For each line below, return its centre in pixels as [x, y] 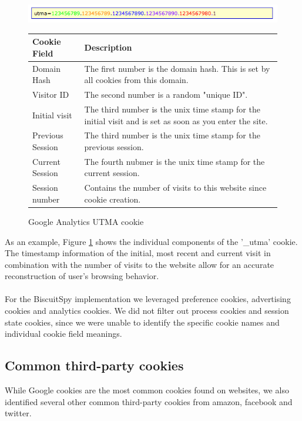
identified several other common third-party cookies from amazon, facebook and [149, 401]
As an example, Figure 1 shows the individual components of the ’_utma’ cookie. [151, 241]
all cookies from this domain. [136, 80]
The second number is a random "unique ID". [166, 95]
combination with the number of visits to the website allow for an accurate [140, 264]
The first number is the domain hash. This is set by [177, 68]
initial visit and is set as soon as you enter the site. [176, 120]
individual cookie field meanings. [63, 334]
